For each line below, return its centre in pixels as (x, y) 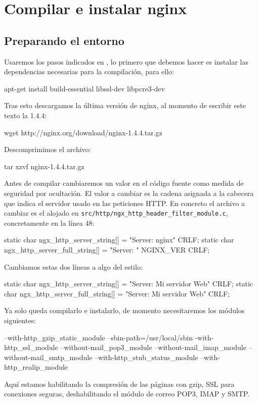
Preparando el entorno (64, 40)
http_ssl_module (31, 347)
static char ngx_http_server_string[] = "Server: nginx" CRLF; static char (119, 240)
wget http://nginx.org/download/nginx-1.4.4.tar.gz (83, 132)
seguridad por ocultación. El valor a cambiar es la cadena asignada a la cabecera (129, 193)
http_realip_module (36, 367)
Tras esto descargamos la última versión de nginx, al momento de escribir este (125, 105)
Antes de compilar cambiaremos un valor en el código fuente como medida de (124, 183)
